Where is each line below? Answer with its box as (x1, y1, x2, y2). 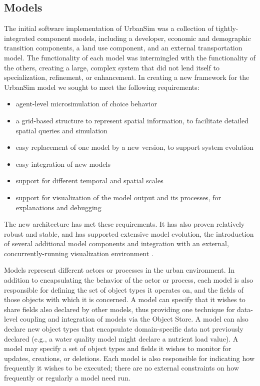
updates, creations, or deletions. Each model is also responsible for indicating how (4, 353, 255, 363)
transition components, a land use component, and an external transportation (4, 42, 242, 53)
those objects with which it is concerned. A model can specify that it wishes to (4, 294, 245, 305)
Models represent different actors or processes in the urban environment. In (4, 265, 235, 275)
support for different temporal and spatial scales (15, 175, 163, 186)
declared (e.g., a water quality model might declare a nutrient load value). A (4, 333, 238, 344)
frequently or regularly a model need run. (4, 373, 131, 383)
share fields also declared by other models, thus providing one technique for (4, 304, 235, 314)
